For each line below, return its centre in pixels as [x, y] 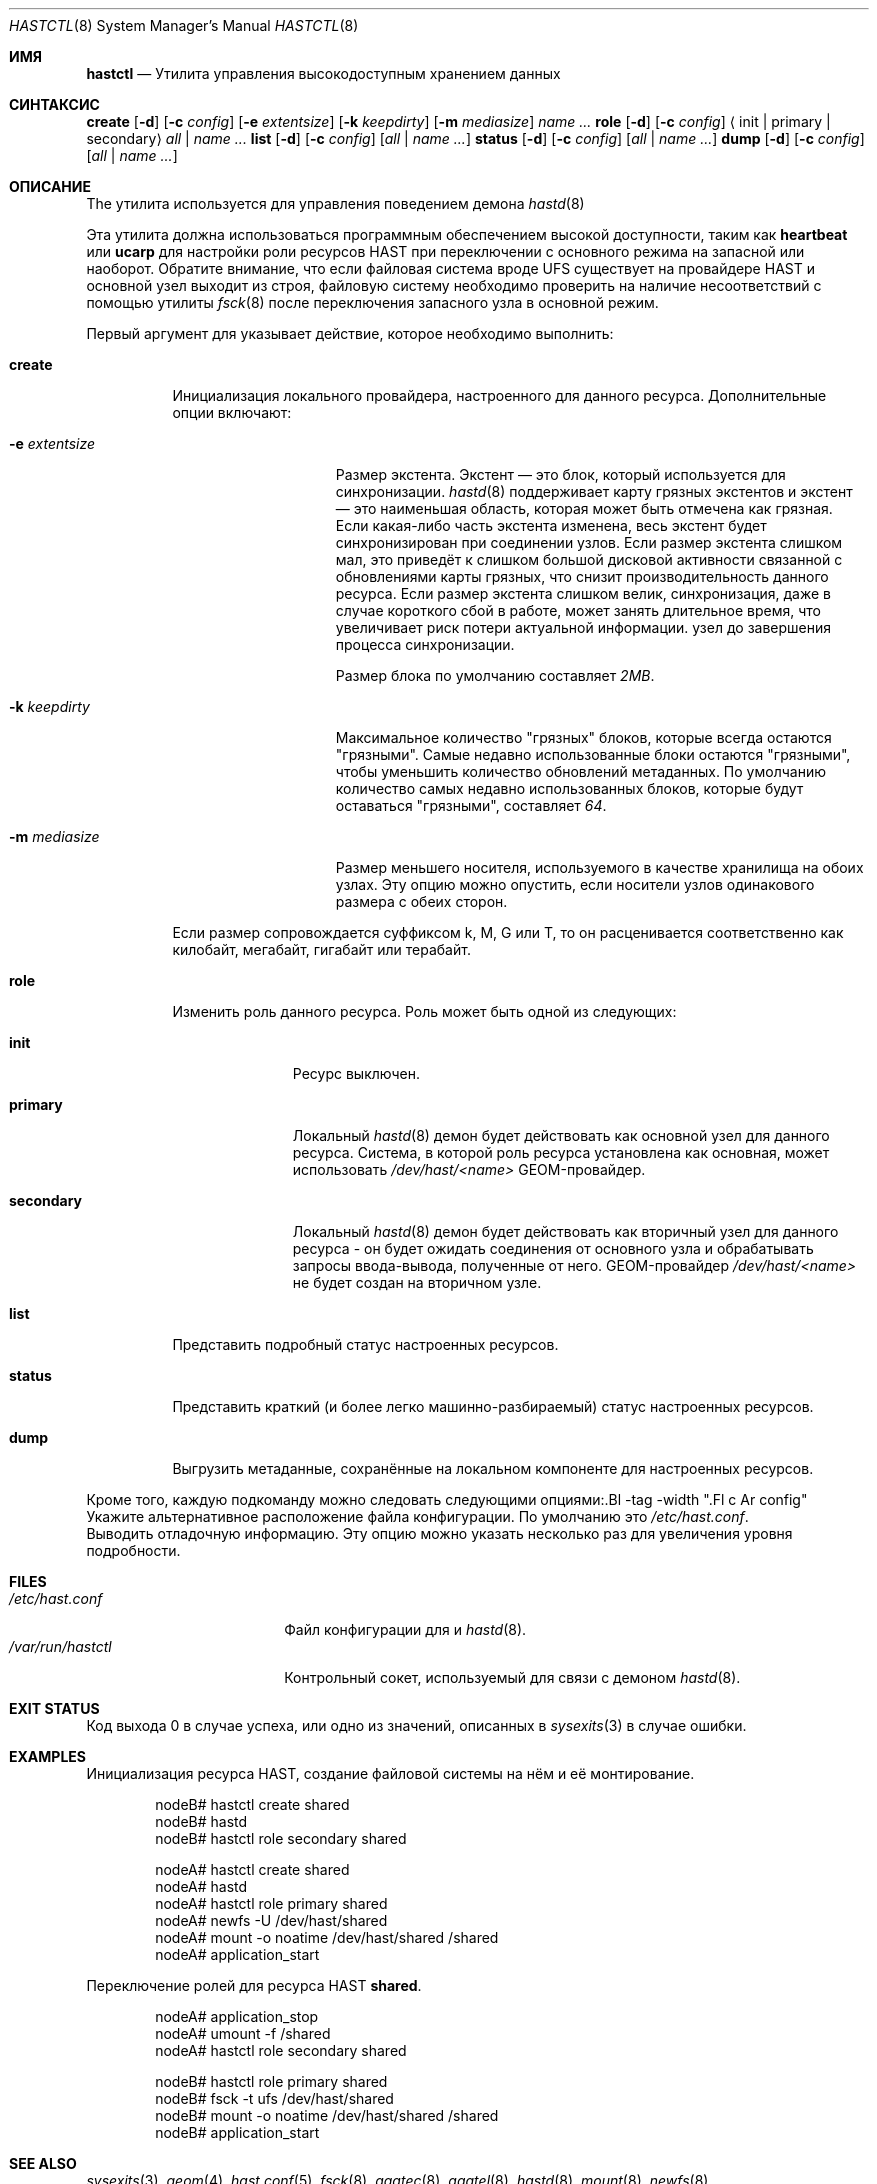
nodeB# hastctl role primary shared [271, 2081]
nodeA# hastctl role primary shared [271, 1903]
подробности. [133, 1550]
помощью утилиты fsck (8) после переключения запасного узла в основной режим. [372, 302]
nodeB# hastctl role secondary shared [281, 1838]
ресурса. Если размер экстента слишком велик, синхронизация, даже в [583, 593]
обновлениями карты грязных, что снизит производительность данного [582, 576]
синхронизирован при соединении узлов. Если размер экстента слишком [589, 542]
